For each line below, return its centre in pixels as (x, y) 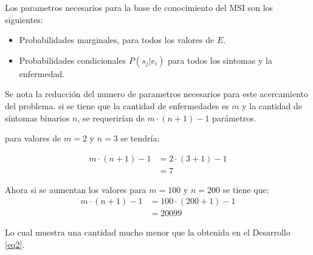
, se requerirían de (111, 117)
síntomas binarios (37, 117)
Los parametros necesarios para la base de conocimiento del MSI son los (139, 7)
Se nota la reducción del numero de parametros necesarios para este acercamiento (157, 94)
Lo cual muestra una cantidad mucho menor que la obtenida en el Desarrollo (148, 232)
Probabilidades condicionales (73, 60)
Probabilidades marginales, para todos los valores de (117, 40)
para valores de (33, 138)
